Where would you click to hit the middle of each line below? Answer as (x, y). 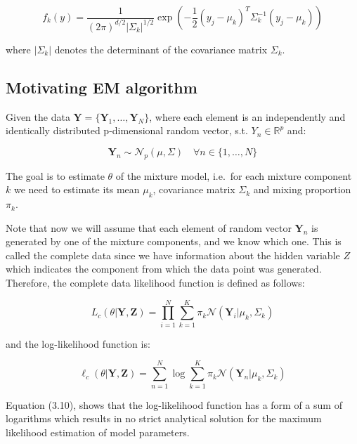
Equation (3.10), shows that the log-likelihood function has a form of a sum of (174, 404)
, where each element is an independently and (247, 116)
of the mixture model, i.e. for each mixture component (234, 175)
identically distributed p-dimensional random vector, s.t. (127, 130)
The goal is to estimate (55, 175)
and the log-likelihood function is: (78, 343)
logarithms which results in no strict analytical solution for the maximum (164, 418)
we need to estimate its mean (77, 189)
